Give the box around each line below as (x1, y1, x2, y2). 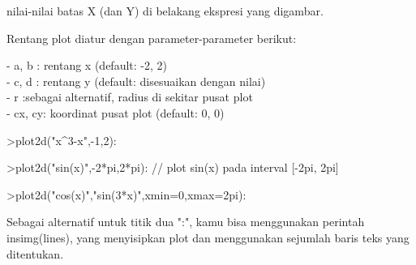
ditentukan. (6, 245, 64, 262)
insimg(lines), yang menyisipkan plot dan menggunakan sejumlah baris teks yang (6, 229, 410, 246)
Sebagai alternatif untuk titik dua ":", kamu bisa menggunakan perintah (6, 213, 365, 230)
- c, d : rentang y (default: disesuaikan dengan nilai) (6, 72, 266, 89)
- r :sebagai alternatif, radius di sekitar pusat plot (6, 88, 253, 105)
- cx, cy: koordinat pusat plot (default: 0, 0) (6, 104, 225, 121)
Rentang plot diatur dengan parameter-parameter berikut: (6, 29, 297, 46)
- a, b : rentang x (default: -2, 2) (6, 57, 167, 74)
